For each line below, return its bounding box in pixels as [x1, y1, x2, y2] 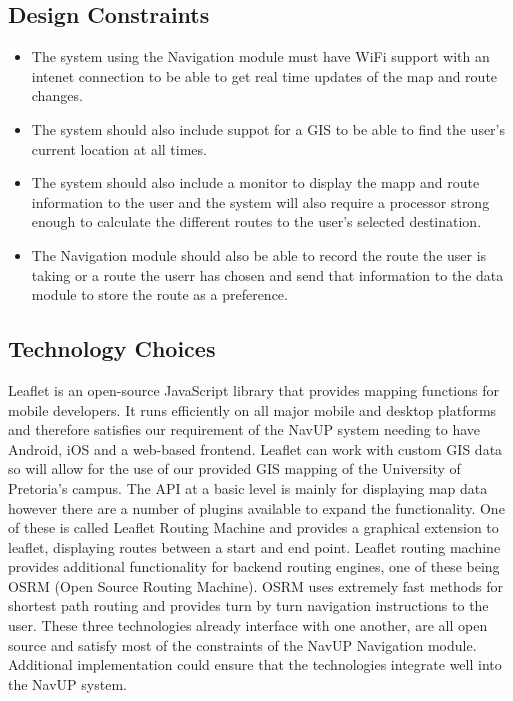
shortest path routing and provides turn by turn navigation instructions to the [8, 595, 489, 616]
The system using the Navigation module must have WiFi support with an [31, 46, 490, 67]
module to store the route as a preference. [31, 284, 288, 305]
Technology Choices [8, 333, 216, 364]
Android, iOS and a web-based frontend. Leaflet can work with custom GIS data [8, 438, 503, 459]
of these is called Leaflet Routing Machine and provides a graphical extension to [8, 517, 499, 538]
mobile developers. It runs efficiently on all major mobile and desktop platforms [8, 399, 497, 420]
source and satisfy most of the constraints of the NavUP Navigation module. [8, 634, 477, 655]
